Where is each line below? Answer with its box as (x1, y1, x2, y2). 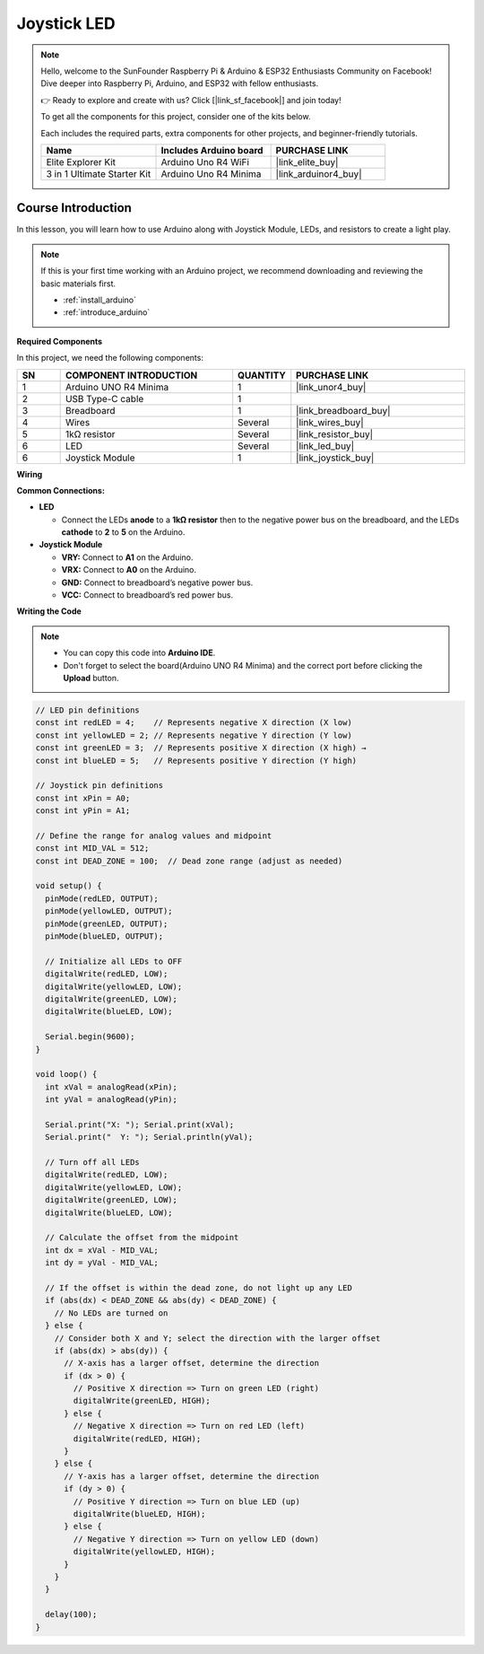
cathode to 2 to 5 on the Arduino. (61, 527, 186, 538)
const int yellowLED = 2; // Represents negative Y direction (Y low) (35, 730, 353, 740)
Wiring (16, 468, 43, 479)
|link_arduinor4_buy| (275, 167, 362, 179)
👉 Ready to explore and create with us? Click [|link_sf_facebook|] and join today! (40, 94, 341, 105)
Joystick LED (16, 13, 116, 33)
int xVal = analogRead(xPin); (45, 1081, 178, 1092)
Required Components (16, 336, 103, 346)
